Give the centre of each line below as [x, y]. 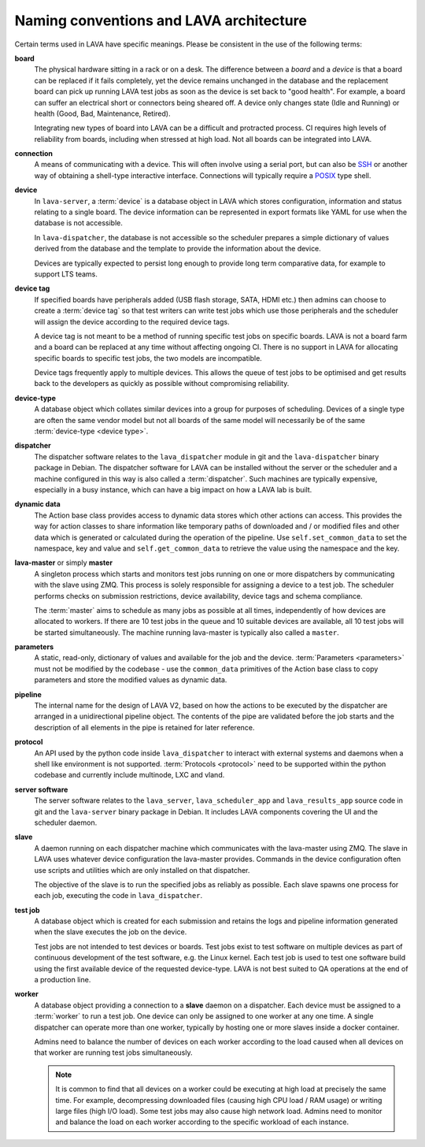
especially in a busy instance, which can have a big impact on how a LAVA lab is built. [173, 490]
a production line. [63, 980]
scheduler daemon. [66, 822]
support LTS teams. [66, 274]
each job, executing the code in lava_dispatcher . [118, 896]
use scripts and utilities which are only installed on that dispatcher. [142, 870]
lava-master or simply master [64, 562]
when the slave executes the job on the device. [111, 932]
